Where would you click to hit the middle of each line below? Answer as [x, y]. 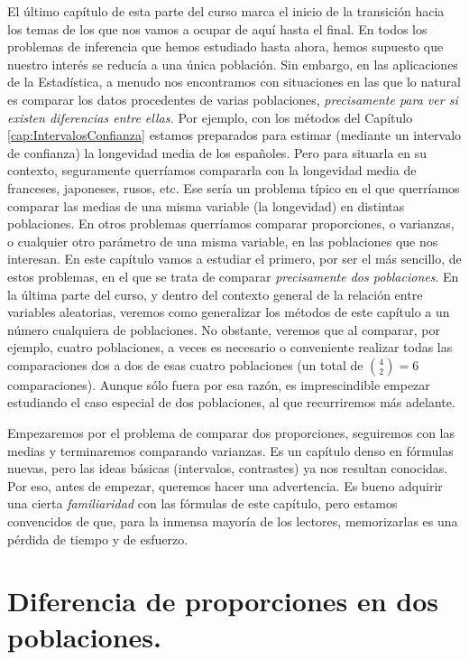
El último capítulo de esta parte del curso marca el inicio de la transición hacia [226, 11]
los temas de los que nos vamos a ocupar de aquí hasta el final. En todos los [217, 28]
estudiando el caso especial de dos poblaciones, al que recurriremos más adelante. [231, 402]
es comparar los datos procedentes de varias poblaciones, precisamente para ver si [233, 99]
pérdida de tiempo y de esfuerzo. [98, 539]
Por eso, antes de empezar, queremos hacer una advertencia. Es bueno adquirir [225, 485]
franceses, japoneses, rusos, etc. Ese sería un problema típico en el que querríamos [234, 187]
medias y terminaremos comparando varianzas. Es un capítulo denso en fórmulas [230, 450]
